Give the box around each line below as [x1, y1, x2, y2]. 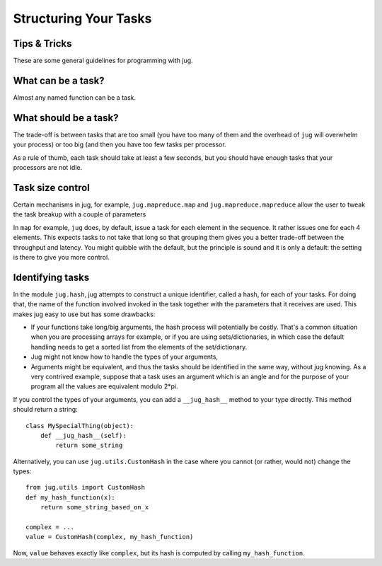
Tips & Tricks [13, 37, 72, 50]
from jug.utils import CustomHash [25, 483, 145, 492]
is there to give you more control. [13, 253, 110, 261]
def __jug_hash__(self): [40, 432, 127, 439]
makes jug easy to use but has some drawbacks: [13, 310, 156, 318]
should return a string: [13, 405, 78, 414]
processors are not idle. [13, 163, 83, 172]
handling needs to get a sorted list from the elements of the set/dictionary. [30, 342, 248, 351]
